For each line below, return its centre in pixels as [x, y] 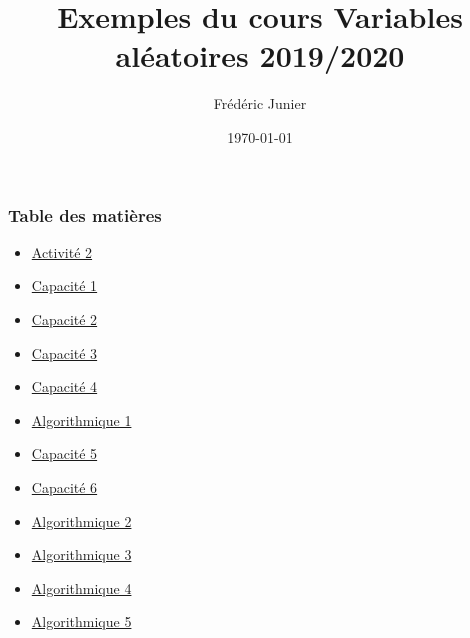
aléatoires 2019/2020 [260, 55]
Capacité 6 [64, 486]
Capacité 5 [64, 453]
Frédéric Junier [260, 103]
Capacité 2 [64, 318]
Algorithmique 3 [81, 554]
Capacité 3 [64, 352]
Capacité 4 [64, 386]
